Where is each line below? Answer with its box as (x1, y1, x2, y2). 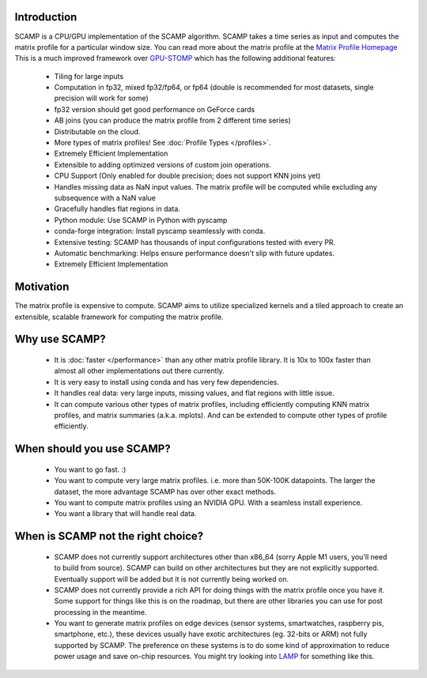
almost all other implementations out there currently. (54, 366, 225, 375)
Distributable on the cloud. (54, 126, 141, 136)
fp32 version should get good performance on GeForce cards (54, 104, 255, 114)
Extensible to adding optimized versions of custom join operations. (54, 160, 272, 169)
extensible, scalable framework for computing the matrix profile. (14, 312, 225, 322)
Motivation (14, 281, 70, 294)
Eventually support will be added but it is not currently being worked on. (54, 574, 289, 584)
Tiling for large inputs (54, 71, 124, 81)
